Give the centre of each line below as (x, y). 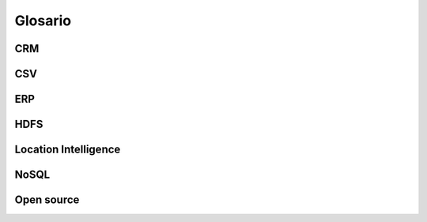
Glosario (43, 21)
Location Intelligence (68, 150)
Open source (47, 200)
